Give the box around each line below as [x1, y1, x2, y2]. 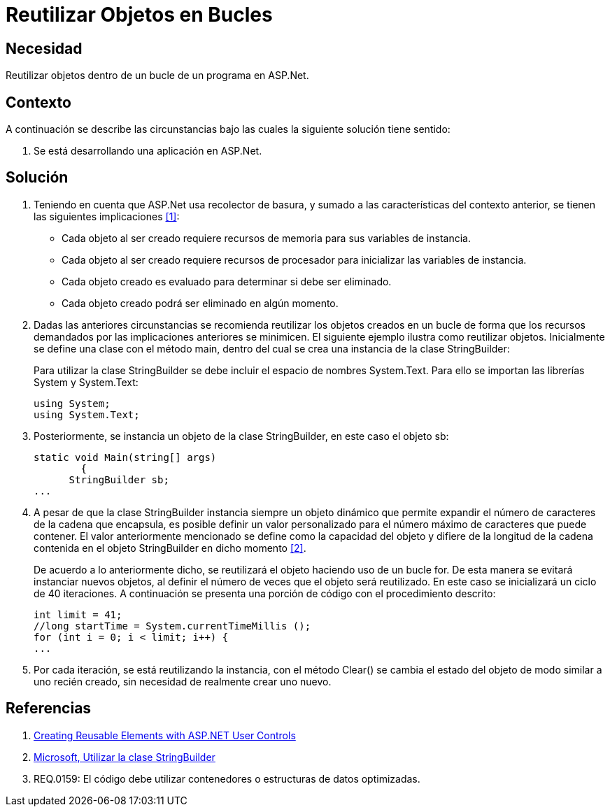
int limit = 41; [34, 608, 122, 620]
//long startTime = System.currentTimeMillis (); [34, 620, 311, 632]
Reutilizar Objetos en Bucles [6, 3, 273, 27]
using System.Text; [34, 408, 140, 420]
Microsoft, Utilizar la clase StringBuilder [34, 750, 215, 763]
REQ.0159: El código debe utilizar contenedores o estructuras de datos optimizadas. [34, 772, 420, 785]
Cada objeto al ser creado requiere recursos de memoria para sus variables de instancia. [62, 232, 471, 244]
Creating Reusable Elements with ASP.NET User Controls [34, 729, 296, 741]
